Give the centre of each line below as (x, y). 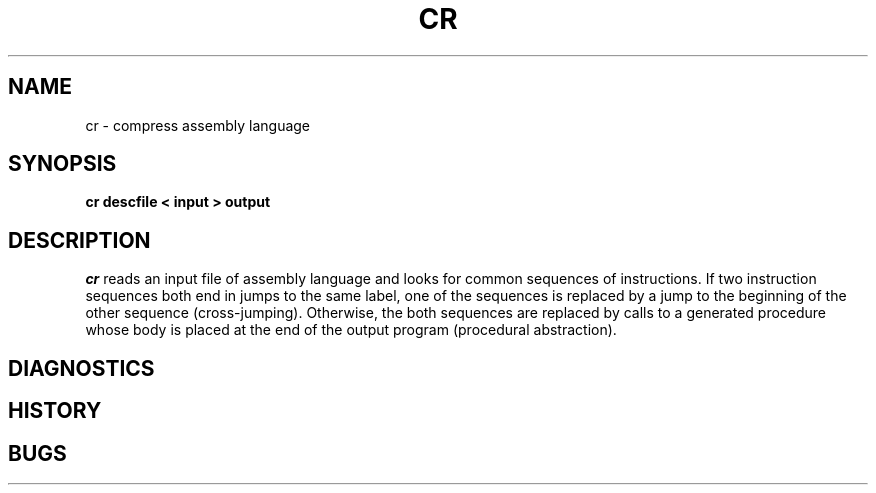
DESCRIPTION (79, 240)
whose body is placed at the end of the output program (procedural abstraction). (351, 330)
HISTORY (55, 411)
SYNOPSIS (62, 164)
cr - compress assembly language (198, 125)
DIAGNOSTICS (81, 368)
